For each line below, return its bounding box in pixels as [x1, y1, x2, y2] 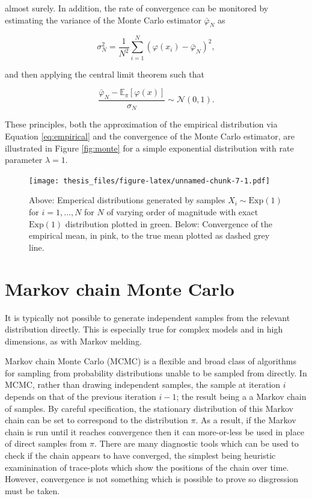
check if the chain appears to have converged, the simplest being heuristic [5, 449, 276, 462]
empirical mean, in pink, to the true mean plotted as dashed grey [29, 229, 270, 242]
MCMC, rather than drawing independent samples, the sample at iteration [5, 378, 281, 391]
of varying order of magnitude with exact [106, 206, 258, 218]
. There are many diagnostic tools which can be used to [94, 437, 299, 450]
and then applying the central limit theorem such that [5, 67, 204, 80]
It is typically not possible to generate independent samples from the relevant [5, 311, 290, 323]
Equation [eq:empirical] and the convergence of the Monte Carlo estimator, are [5, 129, 295, 142]
